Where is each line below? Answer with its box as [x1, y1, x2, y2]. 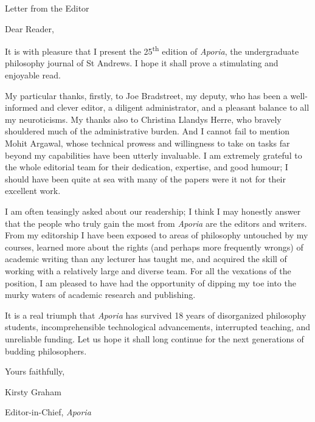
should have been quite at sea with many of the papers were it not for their [5, 172, 286, 185]
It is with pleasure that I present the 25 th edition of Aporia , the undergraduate [5, 43, 299, 57]
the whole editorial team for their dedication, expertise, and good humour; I [5, 161, 288, 173]
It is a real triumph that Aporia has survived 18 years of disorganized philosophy [5, 308, 306, 321]
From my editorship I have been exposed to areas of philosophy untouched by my [5, 229, 308, 241]
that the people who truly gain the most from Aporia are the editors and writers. [5, 216, 307, 229]
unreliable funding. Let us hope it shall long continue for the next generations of [5, 332, 304, 345]
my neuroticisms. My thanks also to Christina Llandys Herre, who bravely [5, 112, 282, 125]
